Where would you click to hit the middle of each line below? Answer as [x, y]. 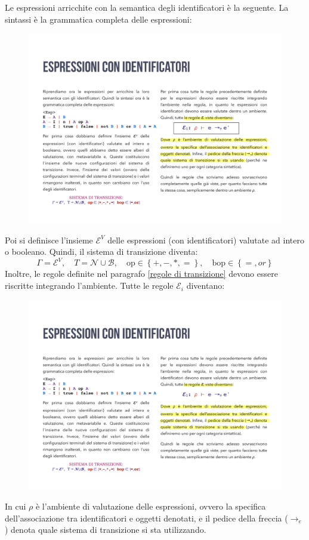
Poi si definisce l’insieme [49, 240]
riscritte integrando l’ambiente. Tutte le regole [89, 286]
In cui [16, 506]
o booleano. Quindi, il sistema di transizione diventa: [101, 252]
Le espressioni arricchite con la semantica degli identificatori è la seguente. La [147, 7]
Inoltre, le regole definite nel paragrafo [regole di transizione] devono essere [141, 274]
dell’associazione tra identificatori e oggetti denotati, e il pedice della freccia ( [146, 518]
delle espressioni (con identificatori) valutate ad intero [206, 240]
